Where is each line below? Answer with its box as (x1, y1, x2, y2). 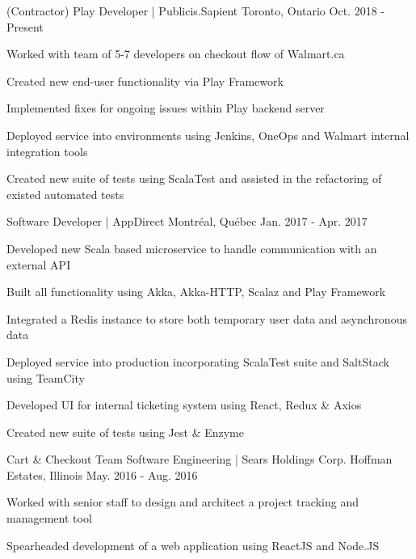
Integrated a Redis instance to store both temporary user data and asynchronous (6, 310, 407, 327)
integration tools (6, 142, 88, 159)
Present (6, 18, 44, 35)
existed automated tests (6, 185, 124, 202)
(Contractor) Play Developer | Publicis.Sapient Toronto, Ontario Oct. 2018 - (6, 2, 384, 19)
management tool (6, 510, 92, 527)
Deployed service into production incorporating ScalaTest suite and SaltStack (6, 353, 389, 370)
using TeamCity (6, 369, 85, 386)
